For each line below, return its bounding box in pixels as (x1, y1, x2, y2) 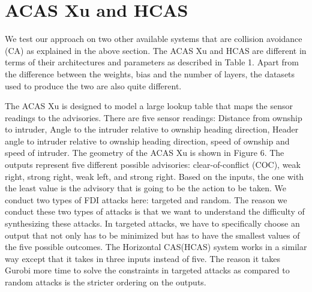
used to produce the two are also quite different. (5, 79, 182, 92)
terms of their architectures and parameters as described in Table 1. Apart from (5, 56, 299, 68)
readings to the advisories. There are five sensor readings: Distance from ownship (5, 111, 302, 124)
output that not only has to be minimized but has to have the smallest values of (5, 228, 300, 241)
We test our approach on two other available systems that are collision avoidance (5, 32, 302, 45)
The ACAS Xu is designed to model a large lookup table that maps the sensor (5, 100, 293, 112)
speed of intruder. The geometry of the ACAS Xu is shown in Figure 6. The (5, 146, 284, 159)
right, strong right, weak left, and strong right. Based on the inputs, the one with (5, 170, 304, 182)
